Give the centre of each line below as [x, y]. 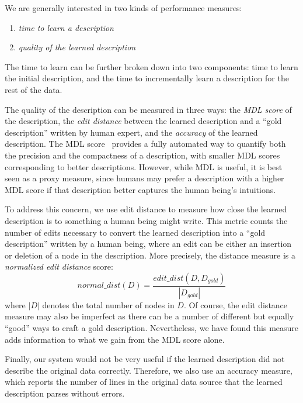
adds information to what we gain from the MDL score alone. [115, 339]
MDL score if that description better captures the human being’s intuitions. [140, 189]
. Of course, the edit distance [236, 304]
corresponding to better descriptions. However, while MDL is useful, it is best [144, 166]
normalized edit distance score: [59, 266]
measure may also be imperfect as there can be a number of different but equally [149, 316]
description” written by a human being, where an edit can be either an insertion [148, 244]
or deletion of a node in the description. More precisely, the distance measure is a [150, 255]
